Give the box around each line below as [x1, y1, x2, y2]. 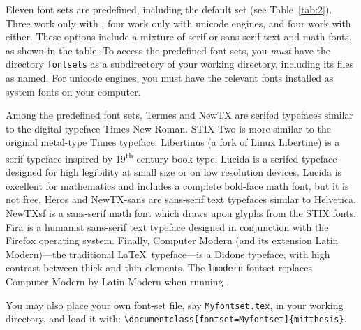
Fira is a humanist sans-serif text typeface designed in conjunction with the [6, 219, 329, 234]
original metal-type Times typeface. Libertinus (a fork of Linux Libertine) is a [6, 135, 340, 149]
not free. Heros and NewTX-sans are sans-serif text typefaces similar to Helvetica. [6, 192, 357, 207]
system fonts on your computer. [6, 84, 141, 98]
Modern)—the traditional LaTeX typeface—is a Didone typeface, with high [6, 246, 330, 261]
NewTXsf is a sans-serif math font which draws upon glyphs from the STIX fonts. [6, 206, 356, 220]
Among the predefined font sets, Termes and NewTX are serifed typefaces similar [6, 107, 353, 122]
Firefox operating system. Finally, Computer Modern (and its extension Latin [6, 233, 339, 248]
